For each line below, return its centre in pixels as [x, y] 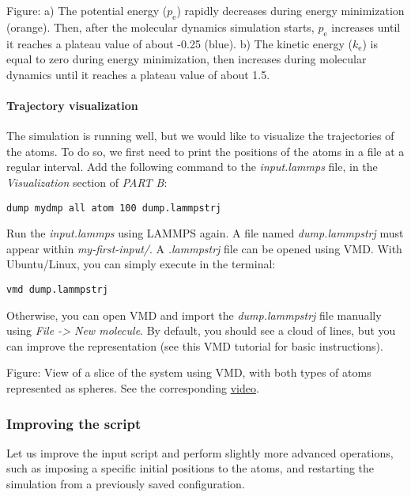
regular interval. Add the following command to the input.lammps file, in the [192, 167]
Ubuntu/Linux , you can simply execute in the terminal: [141, 264]
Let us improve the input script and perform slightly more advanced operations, [200, 452]
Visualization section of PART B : [87, 182]
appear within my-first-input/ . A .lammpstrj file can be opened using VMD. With [204, 248]
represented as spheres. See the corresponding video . [133, 388]
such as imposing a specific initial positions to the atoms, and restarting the [190, 468]
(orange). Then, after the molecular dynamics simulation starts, [160, 27]
